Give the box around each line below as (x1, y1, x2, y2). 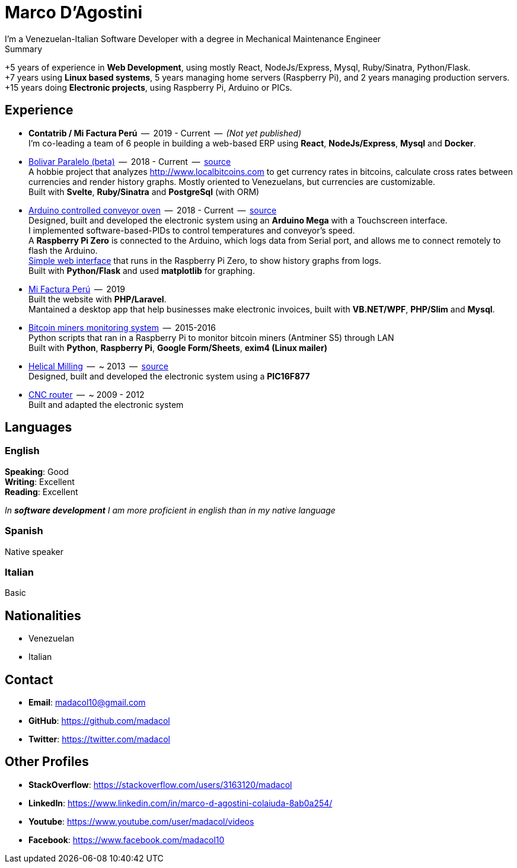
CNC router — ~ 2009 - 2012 (28, 389, 145, 400)
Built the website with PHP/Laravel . (28, 293, 167, 304)
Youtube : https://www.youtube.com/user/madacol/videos (28, 816, 254, 826)
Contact (5, 672, 53, 687)
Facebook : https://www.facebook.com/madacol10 (28, 834, 225, 845)
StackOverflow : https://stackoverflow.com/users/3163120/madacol (28, 779, 292, 790)
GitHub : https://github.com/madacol (28, 716, 170, 726)
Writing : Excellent (5, 476, 75, 487)
